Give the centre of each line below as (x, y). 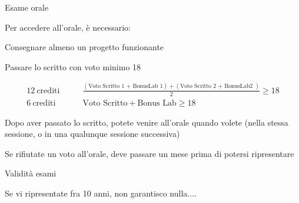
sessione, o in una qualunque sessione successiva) (92, 134)
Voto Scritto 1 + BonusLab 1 (126, 86)
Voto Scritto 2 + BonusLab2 (216, 86)
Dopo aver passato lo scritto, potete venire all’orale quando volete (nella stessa (147, 122)
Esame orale (27, 7)
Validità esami (31, 173)
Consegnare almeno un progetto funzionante (84, 47)
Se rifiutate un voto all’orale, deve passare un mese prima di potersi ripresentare (149, 153)
